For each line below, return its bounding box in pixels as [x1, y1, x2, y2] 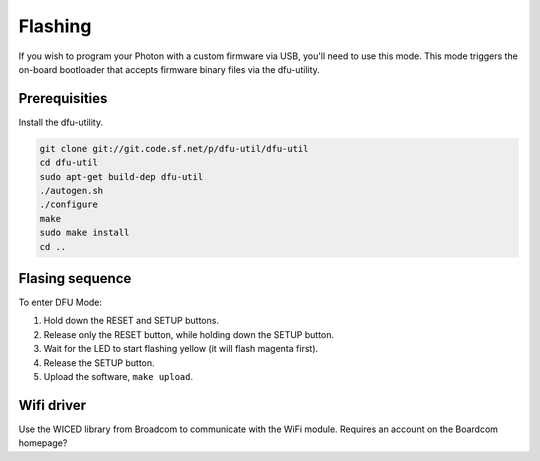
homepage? [18, 437, 68, 449]
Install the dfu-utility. [18, 116, 104, 128]
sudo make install [39, 227, 130, 239]
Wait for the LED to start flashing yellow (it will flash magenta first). [43, 343, 319, 355]
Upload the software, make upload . [43, 371, 194, 383]
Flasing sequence [18, 270, 132, 287]
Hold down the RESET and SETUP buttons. [43, 315, 220, 327]
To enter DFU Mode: [18, 296, 103, 309]
